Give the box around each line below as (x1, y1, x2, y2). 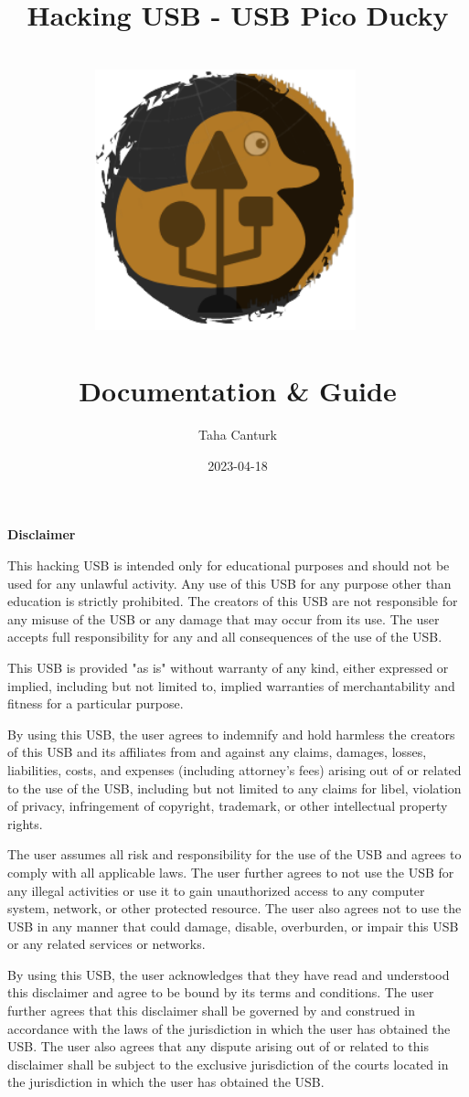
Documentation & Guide (79, 372, 397, 410)
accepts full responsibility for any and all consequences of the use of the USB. (7, 627, 442, 646)
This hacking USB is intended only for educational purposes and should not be (7, 556, 450, 574)
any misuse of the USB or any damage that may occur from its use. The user (7, 609, 440, 628)
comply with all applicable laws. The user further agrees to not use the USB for (7, 862, 454, 881)
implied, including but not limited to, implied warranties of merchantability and (7, 676, 455, 695)
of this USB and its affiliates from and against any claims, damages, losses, (7, 742, 427, 762)
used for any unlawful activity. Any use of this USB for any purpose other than (7, 573, 452, 592)
